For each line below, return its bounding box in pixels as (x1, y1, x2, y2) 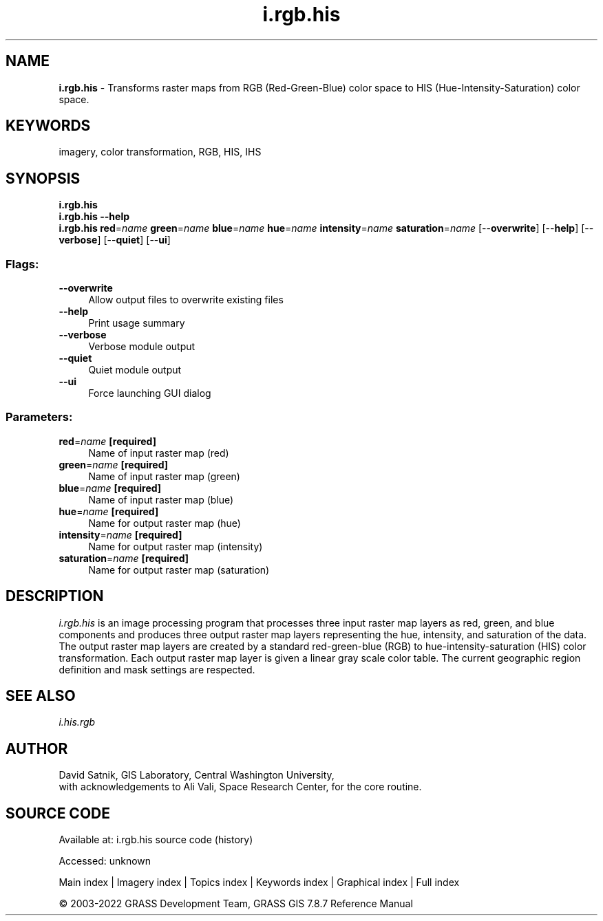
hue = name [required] (59, 505, 159, 517)
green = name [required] (59, 458, 169, 470)
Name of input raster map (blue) (88, 493, 234, 506)
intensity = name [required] (59, 528, 182, 541)
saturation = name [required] (59, 552, 189, 564)
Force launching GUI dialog (88, 387, 211, 400)
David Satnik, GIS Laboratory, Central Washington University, (59, 769, 335, 781)
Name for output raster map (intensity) (88, 540, 263, 552)
